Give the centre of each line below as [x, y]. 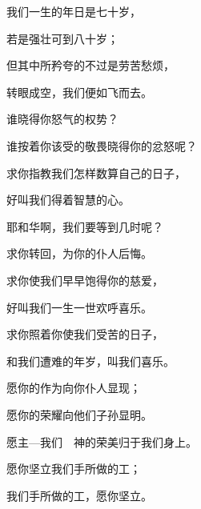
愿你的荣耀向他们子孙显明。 [79, 414]
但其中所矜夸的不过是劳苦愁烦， [90, 65]
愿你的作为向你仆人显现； [74, 388]
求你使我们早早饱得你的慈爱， [85, 280]
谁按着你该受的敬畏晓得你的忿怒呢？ [102, 145]
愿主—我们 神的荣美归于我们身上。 [102, 441]
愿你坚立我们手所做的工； [74, 469]
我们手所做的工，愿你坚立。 [79, 495]
